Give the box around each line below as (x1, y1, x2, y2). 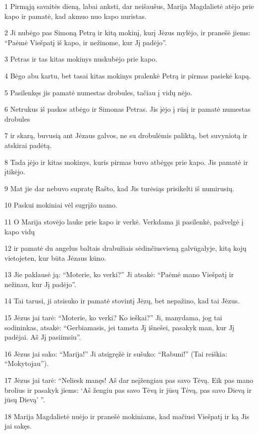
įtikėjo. (4, 166, 25, 177)
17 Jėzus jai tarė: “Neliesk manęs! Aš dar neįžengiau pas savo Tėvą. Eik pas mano (4, 375, 254, 385)
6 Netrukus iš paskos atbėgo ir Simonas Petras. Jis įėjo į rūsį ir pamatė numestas (4, 104, 251, 114)
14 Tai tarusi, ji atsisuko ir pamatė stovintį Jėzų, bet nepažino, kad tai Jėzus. (4, 295, 240, 306)
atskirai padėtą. (4, 140, 52, 150)
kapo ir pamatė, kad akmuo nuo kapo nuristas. (4, 10, 147, 21)
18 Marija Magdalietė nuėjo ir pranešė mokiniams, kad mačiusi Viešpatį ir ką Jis (4, 411, 250, 421)
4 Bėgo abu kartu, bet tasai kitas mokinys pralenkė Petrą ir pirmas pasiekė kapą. (4, 70, 251, 80)
